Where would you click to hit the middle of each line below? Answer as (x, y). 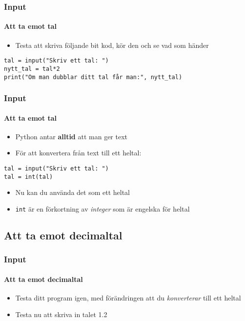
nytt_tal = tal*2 (32, 69)
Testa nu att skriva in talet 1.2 (61, 314)
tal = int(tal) (29, 177)
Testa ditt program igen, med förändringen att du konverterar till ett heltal (128, 298)
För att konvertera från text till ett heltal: (78, 153)
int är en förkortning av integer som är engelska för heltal (102, 208)
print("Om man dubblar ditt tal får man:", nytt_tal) (93, 77)
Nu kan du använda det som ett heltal (72, 192)
